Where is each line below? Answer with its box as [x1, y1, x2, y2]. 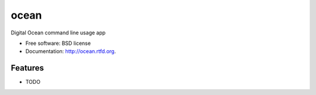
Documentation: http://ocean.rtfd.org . [25, 48, 116, 55]
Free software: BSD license [25, 40, 91, 47]
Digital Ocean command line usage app [11, 29, 106, 36]
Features [11, 63, 44, 73]
